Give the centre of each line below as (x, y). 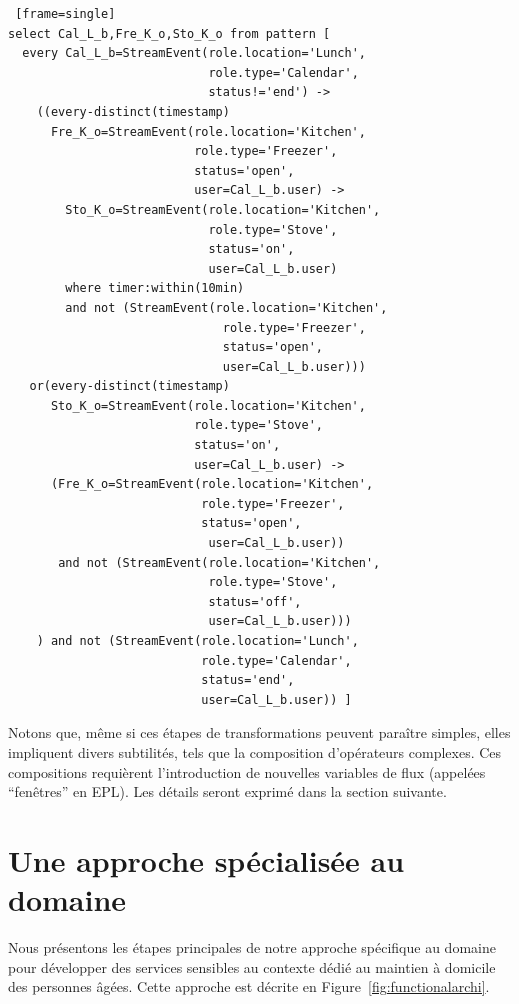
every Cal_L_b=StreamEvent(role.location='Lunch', (194, 53)
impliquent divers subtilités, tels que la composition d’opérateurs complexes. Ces (255, 751)
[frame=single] (65, 14)
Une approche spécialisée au (206, 859)
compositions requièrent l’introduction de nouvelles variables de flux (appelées (247, 771)
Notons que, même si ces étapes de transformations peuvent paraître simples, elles (259, 732)
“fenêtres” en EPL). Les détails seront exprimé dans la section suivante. (227, 791)
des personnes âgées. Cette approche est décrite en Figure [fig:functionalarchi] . (249, 986)
